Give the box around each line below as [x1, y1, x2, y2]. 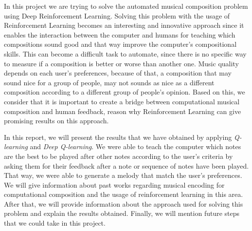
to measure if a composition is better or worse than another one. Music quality [4, 58, 239, 68]
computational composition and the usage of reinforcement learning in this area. [4, 189, 243, 199]
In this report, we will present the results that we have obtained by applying [4, 132, 232, 142]
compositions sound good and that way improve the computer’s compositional [4, 39, 237, 49]
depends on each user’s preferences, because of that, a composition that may [4, 68, 232, 78]
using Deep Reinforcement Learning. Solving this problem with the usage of [4, 10, 230, 20]
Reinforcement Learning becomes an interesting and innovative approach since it [4, 20, 244, 30]
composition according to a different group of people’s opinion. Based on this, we [4, 87, 245, 97]
